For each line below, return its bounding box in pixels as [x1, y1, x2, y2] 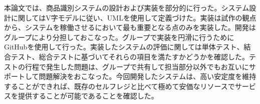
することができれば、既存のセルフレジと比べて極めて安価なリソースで [4, 80, 235, 91]
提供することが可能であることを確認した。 [18, 90, 158, 101]
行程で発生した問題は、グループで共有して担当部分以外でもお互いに [25, 61, 249, 71]
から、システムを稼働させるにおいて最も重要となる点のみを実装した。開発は [4, 22, 256, 32]
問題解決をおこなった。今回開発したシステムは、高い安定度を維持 [39, 71, 256, 81]
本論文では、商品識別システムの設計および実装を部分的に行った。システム [4, 2, 249, 12]
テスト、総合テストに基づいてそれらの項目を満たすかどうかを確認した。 [11, 51, 249, 61]
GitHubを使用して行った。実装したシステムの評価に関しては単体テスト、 [4, 41, 244, 52]
